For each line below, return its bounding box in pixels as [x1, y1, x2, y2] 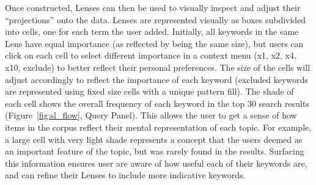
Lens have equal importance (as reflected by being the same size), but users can [5, 37, 304, 49]
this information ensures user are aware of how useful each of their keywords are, [5, 156, 307, 169]
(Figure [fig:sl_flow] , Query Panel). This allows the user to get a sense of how [5, 109, 297, 122]
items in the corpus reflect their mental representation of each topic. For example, [5, 120, 312, 133]
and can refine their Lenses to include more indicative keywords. [5, 169, 246, 181]
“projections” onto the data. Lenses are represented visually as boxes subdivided [5, 13, 306, 26]
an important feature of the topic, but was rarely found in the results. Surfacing [5, 145, 304, 158]
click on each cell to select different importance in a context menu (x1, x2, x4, [5, 49, 296, 62]
